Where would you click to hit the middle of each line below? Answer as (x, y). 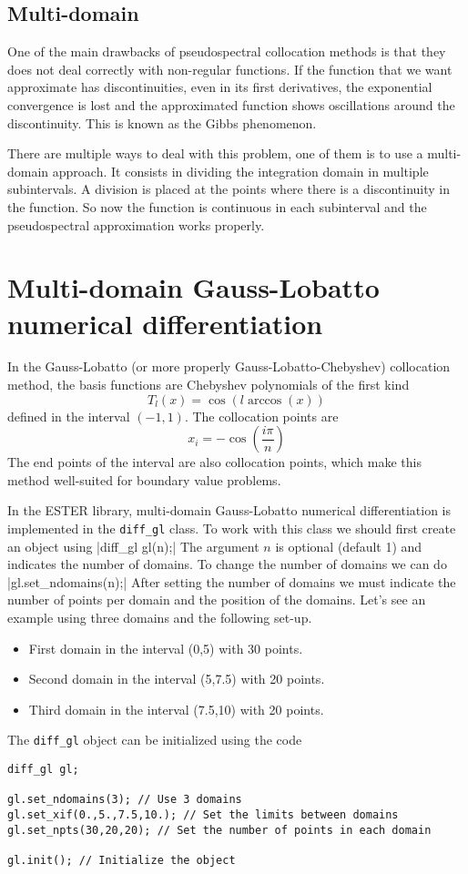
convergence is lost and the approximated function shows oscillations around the (231, 104)
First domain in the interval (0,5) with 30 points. (166, 648)
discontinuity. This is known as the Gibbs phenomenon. (162, 122)
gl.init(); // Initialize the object (122, 861)
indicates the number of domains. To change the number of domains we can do (227, 564)
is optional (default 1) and (349, 546)
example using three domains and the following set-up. (160, 618)
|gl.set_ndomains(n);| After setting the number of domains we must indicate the (232, 581)
